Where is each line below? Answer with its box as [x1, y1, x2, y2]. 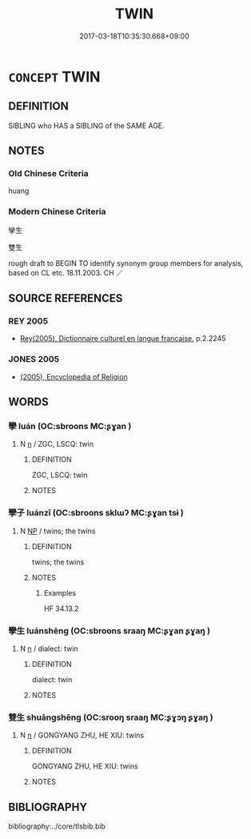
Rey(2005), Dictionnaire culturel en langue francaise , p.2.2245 [19, 334, 226, 343]
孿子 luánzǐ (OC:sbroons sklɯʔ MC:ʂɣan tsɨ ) [8, 508, 184, 519]
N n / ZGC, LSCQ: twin [19, 440, 94, 449]
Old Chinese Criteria [8, 168, 90, 179]
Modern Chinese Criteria [8, 206, 106, 217]
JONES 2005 [8, 354, 60, 365]
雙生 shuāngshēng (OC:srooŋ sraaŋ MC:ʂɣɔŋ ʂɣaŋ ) [8, 712, 213, 723]
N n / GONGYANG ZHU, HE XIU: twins [19, 730, 145, 741]
